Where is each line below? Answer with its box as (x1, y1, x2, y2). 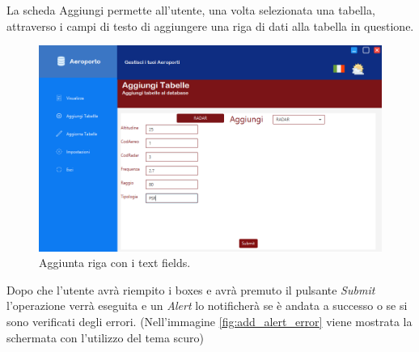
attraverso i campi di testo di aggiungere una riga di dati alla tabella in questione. (6, 17, 414, 34)
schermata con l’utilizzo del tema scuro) (6, 329, 205, 346)
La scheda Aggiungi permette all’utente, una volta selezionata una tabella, (6, 2, 375, 18)
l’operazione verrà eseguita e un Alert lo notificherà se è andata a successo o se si (6, 297, 408, 314)
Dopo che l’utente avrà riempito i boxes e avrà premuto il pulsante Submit (6, 281, 375, 298)
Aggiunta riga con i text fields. (39, 254, 191, 271)
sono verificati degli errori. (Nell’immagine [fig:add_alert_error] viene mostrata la (6, 312, 413, 329)
